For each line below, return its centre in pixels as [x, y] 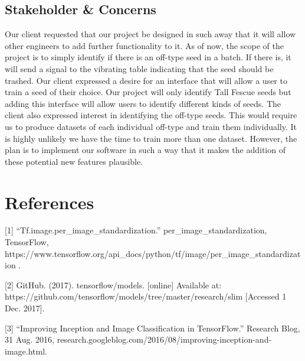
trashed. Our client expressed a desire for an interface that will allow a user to [146, 80]
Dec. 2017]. [25, 308]
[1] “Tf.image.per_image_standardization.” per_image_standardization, [136, 230]
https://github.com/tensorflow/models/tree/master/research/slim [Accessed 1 [146, 296]
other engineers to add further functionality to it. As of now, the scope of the [144, 45]
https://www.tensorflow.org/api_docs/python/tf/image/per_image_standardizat [153, 253]
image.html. [26, 351]
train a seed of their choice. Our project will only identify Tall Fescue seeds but [148, 92]
